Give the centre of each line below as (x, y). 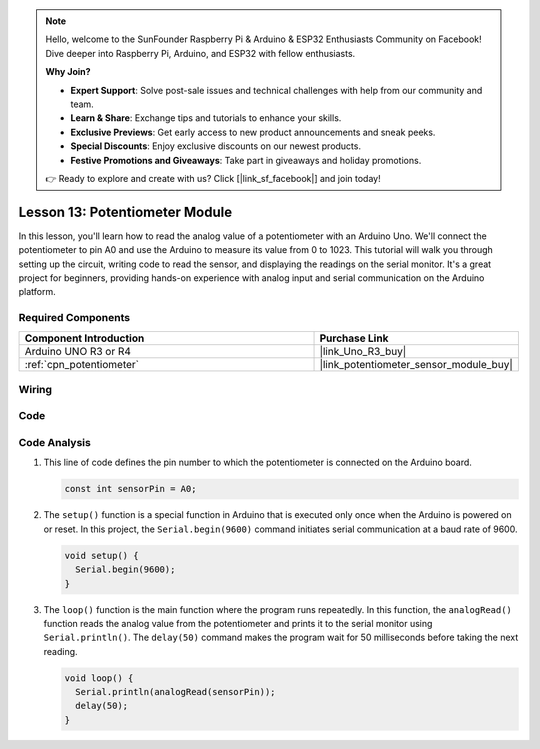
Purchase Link (354, 338)
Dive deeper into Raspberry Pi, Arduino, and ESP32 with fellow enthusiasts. (200, 53)
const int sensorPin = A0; (130, 489)
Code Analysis (55, 443)
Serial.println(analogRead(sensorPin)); (175, 692)
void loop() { (99, 678)
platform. (37, 292)
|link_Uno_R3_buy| (363, 351)
